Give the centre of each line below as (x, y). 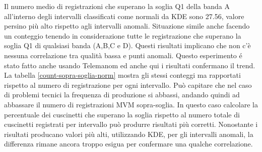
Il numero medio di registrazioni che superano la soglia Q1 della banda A (117, 6)
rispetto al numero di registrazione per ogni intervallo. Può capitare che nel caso (128, 85)
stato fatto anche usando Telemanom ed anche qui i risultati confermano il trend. (130, 65)
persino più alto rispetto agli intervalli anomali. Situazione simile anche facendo (127, 26)
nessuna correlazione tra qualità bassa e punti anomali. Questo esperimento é (123, 55)
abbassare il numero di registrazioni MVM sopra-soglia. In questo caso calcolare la (131, 104)
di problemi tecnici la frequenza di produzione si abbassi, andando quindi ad (122, 95)
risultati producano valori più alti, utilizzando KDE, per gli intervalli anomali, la (129, 134)
